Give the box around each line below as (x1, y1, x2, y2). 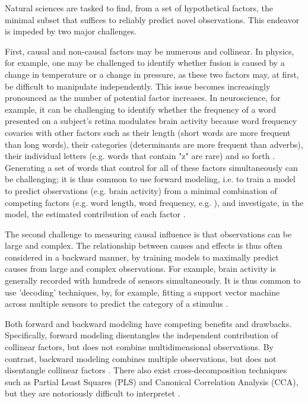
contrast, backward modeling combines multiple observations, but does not (5, 352, 277, 364)
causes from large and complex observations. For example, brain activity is (5, 262, 276, 275)
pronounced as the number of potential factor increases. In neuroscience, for (5, 91, 281, 104)
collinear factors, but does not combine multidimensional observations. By (5, 341, 274, 353)
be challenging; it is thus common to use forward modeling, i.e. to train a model (5, 173, 296, 185)
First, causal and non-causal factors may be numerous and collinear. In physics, (5, 45, 294, 57)
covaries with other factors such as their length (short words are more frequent (5, 126, 291, 138)
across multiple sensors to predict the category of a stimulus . (5, 297, 228, 310)
